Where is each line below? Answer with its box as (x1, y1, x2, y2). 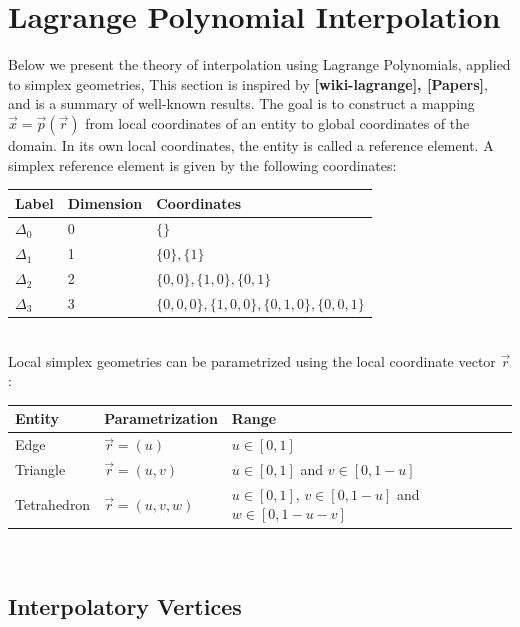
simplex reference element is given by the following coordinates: (8, 154, 397, 175)
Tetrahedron (15, 493, 91, 514)
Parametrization (104, 408, 218, 429)
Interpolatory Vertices (8, 590, 242, 621)
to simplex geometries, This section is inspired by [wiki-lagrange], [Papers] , (8, 73, 488, 94)
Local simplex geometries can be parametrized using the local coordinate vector (8, 350, 496, 371)
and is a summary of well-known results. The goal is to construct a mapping (8, 93, 475, 114)
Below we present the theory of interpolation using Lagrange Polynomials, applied (8, 54, 511, 75)
